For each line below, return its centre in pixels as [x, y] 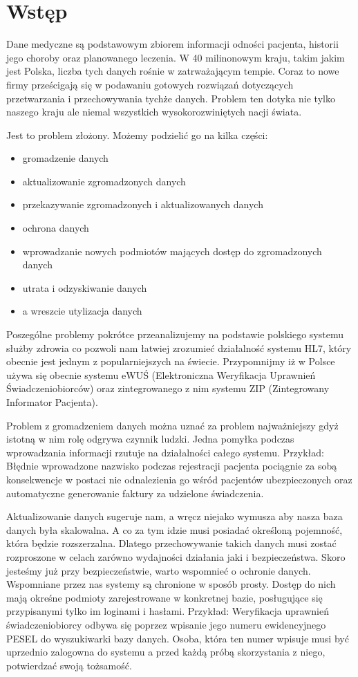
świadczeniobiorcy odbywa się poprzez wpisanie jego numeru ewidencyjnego [166, 624]
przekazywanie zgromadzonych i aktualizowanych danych [143, 204]
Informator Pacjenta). [52, 402]
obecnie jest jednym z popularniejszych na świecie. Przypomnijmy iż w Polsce [171, 361]
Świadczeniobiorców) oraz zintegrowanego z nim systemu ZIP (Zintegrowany [168, 388]
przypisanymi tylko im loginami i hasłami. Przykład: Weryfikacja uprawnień [168, 611]
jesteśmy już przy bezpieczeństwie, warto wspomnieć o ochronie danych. [159, 570]
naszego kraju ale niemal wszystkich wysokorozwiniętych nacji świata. [154, 112]
